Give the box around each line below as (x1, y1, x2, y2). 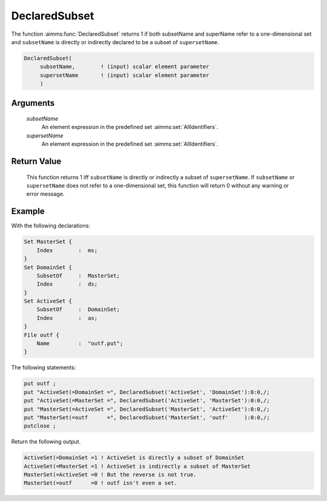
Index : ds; (36, 281, 98, 287)
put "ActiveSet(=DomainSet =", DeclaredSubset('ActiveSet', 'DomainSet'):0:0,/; (24, 388, 270, 396)
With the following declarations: (11, 222, 90, 229)
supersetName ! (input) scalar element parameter (39, 71, 210, 79)
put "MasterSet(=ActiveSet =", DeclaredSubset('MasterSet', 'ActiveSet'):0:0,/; (24, 405, 270, 413)
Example (11, 206, 45, 217)
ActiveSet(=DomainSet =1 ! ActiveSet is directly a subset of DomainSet (24, 454, 245, 461)
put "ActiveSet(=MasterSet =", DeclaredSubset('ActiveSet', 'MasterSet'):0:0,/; (24, 397, 270, 404)
